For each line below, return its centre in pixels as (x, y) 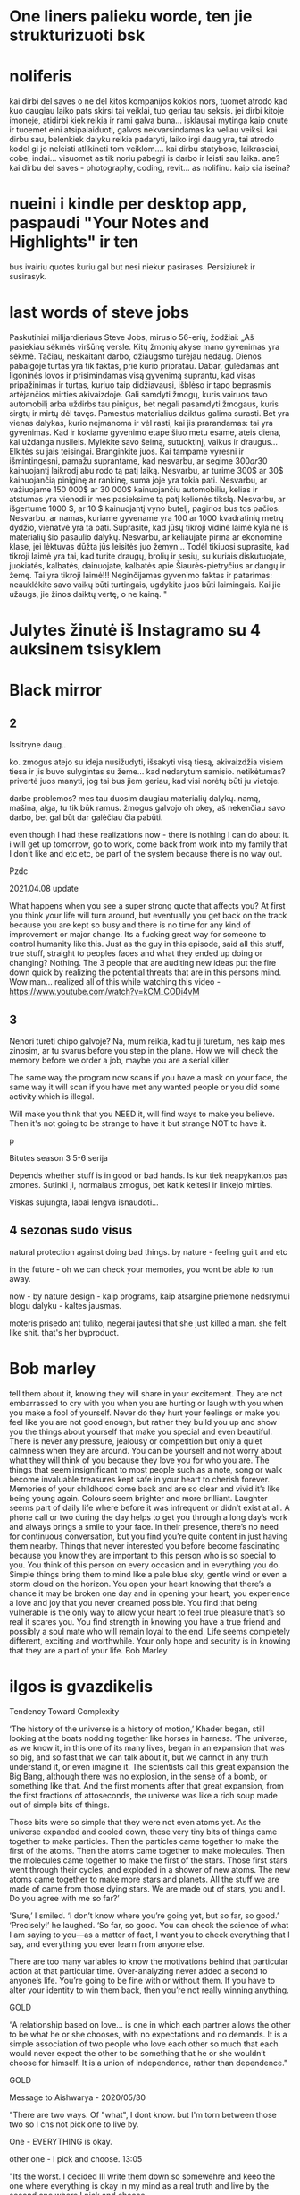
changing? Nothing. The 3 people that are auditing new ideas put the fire (143, 963)
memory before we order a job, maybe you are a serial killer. (120, 1060)
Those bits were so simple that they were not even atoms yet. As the (135, 1822)
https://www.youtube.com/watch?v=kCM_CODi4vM (104, 992)
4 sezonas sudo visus (71, 1230)
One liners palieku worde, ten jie (131, 17)
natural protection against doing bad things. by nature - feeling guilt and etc (149, 1251)
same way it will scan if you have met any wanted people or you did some (145, 1087)
